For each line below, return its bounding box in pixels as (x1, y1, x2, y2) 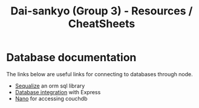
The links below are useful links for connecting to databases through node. (6, 70, 194, 77)
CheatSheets (68, 17, 135, 31)
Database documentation (6, 51, 137, 64)
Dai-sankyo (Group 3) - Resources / (10, 4, 193, 18)
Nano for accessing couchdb (15, 95, 88, 102)
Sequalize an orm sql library (15, 82, 85, 89)
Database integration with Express (15, 88, 101, 95)
